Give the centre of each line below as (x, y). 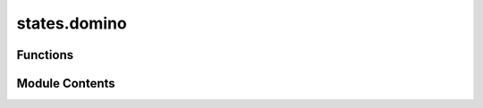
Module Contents (66, 83)
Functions (45, 55)
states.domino (72, 23)
